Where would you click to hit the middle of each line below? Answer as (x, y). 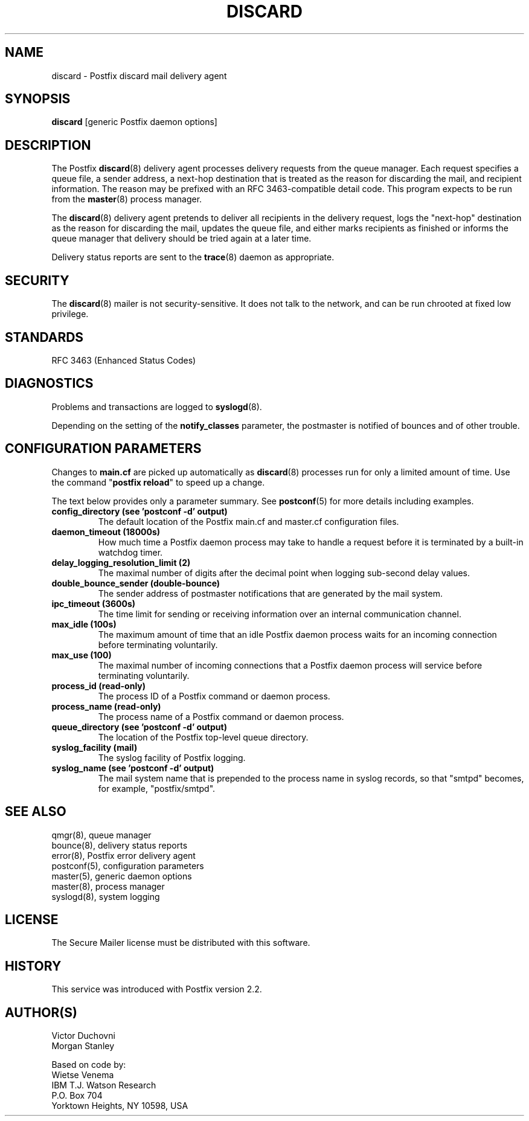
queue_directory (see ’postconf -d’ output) (139, 727)
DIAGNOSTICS (49, 384)
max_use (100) (82, 655)
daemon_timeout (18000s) (106, 532)
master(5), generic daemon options (122, 876)
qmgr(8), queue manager (101, 835)
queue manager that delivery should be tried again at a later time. (181, 239)
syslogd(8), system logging (106, 896)
